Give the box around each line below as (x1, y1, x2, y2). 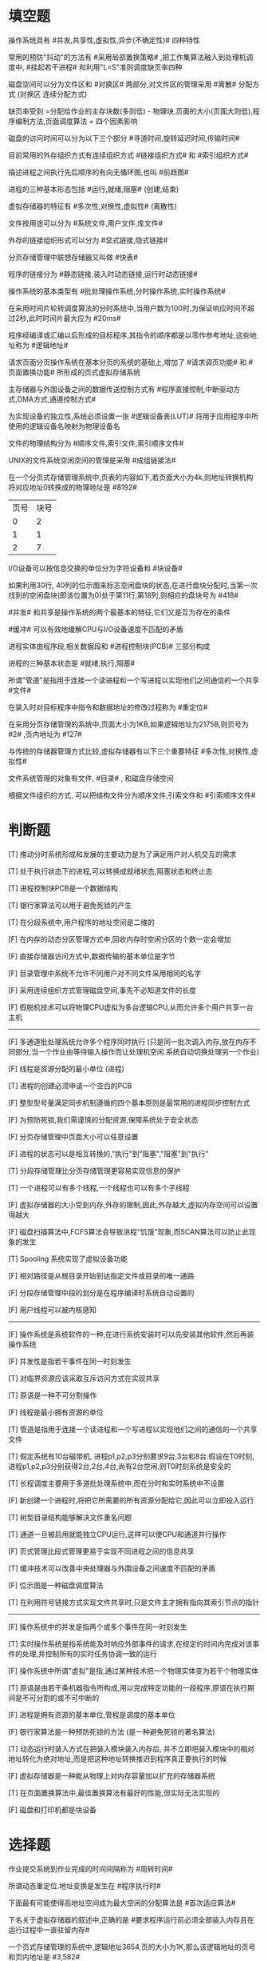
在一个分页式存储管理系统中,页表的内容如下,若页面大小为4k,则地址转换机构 (8, 472, 254, 482)
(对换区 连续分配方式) (17, 89, 88, 98)
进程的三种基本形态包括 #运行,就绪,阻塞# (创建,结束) (8, 184, 179, 194)
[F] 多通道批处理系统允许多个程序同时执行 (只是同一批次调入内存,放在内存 (8, 1037, 250, 1047)
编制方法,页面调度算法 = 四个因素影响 (14, 116, 138, 126)
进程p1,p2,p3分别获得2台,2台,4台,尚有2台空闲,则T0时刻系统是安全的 (8, 1461, 231, 1471)
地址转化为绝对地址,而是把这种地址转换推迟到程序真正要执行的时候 (8, 1754, 227, 1763)
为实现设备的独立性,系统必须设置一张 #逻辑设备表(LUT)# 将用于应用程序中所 (8, 411, 259, 421)
